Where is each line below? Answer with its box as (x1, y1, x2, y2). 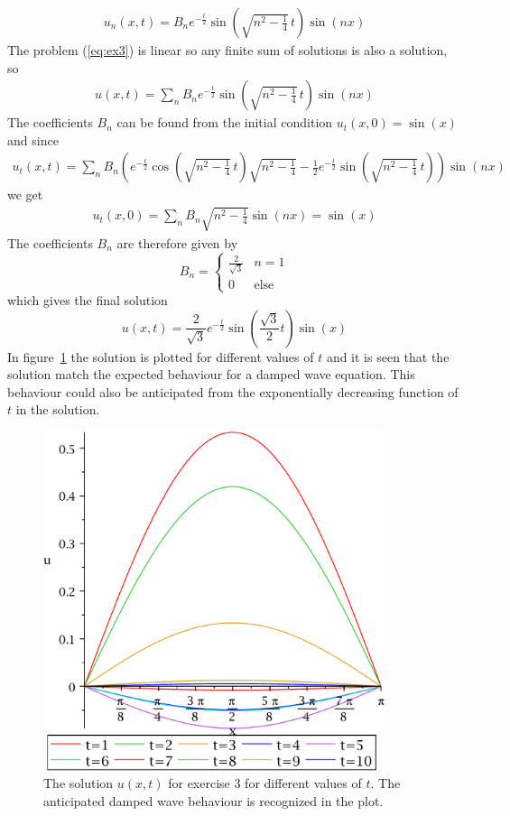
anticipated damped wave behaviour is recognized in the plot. (43, 791, 384, 810)
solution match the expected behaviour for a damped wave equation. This (7, 365, 415, 384)
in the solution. (15, 400, 100, 419)
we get (7, 185, 43, 204)
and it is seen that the (326, 347, 450, 366)
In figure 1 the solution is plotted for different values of (7, 347, 314, 366)
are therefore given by (116, 233, 238, 252)
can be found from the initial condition (116, 113, 333, 132)
